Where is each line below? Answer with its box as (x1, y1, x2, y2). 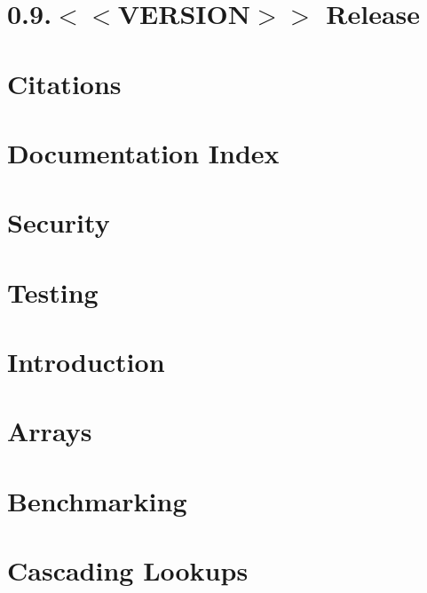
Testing (7, 273, 99, 310)
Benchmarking (7, 482, 187, 518)
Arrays (7, 413, 92, 449)
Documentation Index (7, 134, 280, 170)
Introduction (7, 344, 165, 380)
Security (7, 204, 110, 241)
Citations (7, 65, 122, 101)
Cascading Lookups (7, 552, 249, 589)
